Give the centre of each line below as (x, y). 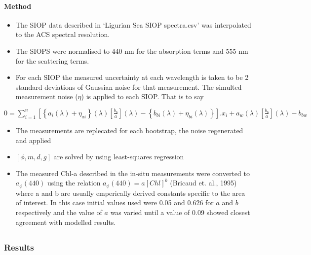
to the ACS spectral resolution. (63, 34)
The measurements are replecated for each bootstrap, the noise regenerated (129, 130)
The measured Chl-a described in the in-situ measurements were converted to (133, 173)
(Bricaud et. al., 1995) (203, 183)
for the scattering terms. (52, 60)
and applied (33, 140)
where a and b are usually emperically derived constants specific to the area (130, 193)
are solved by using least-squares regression (119, 157)
